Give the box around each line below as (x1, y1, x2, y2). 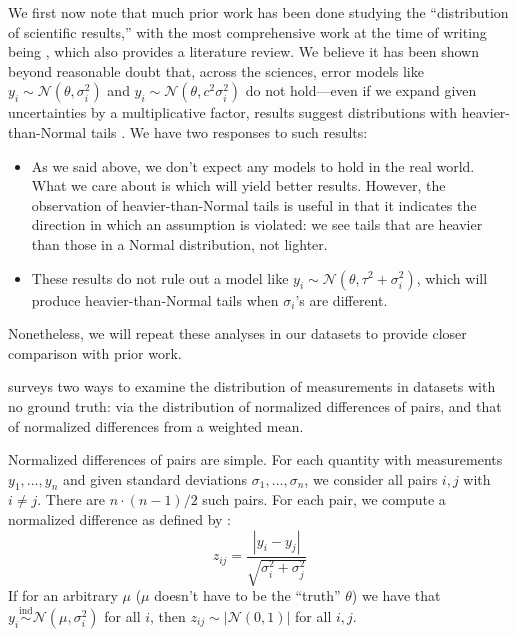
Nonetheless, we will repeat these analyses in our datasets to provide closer (8, 323, 467, 344)
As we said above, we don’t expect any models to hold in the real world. (31, 155, 475, 176)
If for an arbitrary (8, 585, 118, 606)
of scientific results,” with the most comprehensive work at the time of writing (8, 21, 487, 42)
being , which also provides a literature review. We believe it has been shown (8, 41, 480, 62)
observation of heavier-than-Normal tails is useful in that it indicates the (31, 194, 477, 215)
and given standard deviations (62, 468, 248, 489)
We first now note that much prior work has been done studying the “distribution (8, 2, 509, 22)
